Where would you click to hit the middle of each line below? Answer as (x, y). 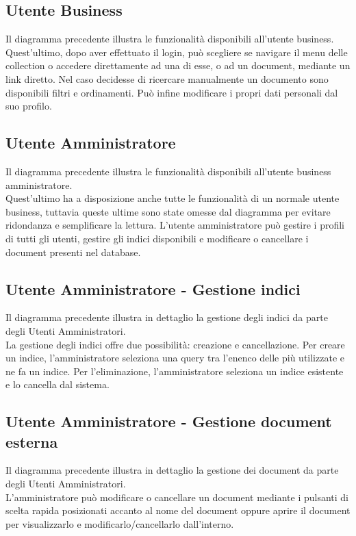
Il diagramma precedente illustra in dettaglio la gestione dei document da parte (172, 470)
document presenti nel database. (73, 252)
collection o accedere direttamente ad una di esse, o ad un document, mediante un (178, 65)
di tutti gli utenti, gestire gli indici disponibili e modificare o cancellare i (157, 238)
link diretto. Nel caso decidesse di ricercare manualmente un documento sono (167, 78)
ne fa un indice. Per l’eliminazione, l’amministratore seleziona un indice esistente (175, 371)
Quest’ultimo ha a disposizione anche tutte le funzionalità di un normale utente (173, 198)
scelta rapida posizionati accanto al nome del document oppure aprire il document (178, 510)
